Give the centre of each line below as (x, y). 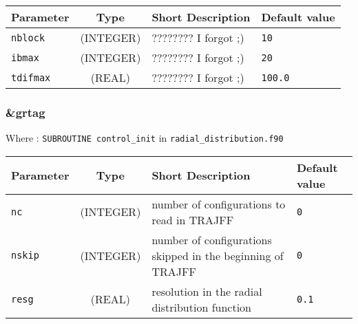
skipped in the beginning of (218, 255)
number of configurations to (219, 204)
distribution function (202, 307)
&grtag (25, 112)
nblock (28, 37)
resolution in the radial (207, 291)
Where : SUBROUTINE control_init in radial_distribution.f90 (145, 138)
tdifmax (31, 77)
